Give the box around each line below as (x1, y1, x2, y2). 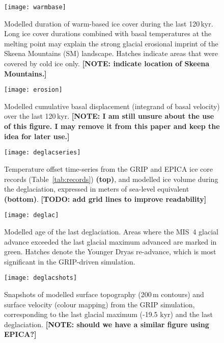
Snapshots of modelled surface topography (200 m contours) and (4, 288, 204, 299)
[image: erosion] (4, 86, 63, 94)
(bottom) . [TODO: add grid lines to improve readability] (4, 193, 207, 204)
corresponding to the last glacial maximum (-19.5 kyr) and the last (4, 309, 213, 320)
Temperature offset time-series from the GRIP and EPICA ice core (4, 163, 213, 174)
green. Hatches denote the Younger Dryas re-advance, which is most (4, 246, 216, 257)
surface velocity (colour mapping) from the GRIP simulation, (4, 299, 195, 309)
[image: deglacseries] (4, 149, 81, 156)
